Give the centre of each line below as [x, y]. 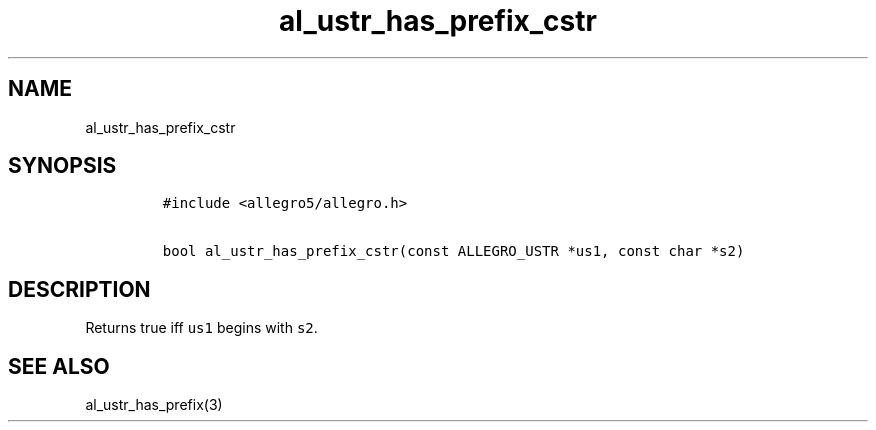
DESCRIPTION [79, 289]
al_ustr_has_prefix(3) [154, 405]
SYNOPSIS [62, 166]
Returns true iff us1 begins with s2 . [201, 328]
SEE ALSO [59, 366]
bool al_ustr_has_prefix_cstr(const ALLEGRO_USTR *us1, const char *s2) [453, 251]
